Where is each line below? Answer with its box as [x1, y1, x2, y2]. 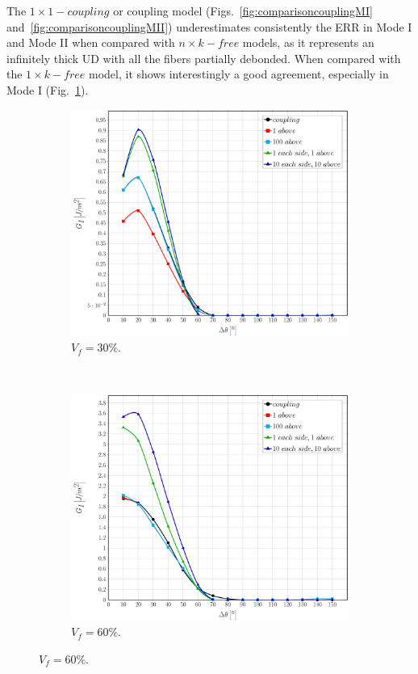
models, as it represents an [242, 34, 374, 51]
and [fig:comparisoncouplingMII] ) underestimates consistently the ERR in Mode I [6, 18, 412, 35]
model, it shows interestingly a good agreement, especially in [89, 65, 389, 82]
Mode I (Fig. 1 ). [6, 81, 89, 98]
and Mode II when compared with [6, 34, 175, 51]
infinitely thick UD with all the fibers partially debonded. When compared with [6, 49, 401, 66]
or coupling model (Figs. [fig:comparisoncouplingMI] [113, 2, 373, 19]
